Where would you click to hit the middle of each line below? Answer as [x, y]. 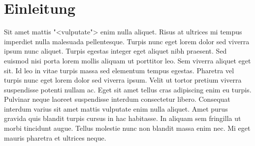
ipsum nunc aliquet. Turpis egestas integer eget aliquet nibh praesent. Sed [115, 51]
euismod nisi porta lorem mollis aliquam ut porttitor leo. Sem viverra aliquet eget [127, 60]
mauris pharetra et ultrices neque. [55, 137]
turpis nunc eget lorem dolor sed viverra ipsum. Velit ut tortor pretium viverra [123, 80]
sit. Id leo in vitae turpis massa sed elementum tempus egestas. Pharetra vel [119, 70]
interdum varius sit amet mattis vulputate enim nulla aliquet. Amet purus [116, 108]
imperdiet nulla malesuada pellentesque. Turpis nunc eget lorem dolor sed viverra [127, 41]
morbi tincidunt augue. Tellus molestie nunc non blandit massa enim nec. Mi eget [127, 128]
